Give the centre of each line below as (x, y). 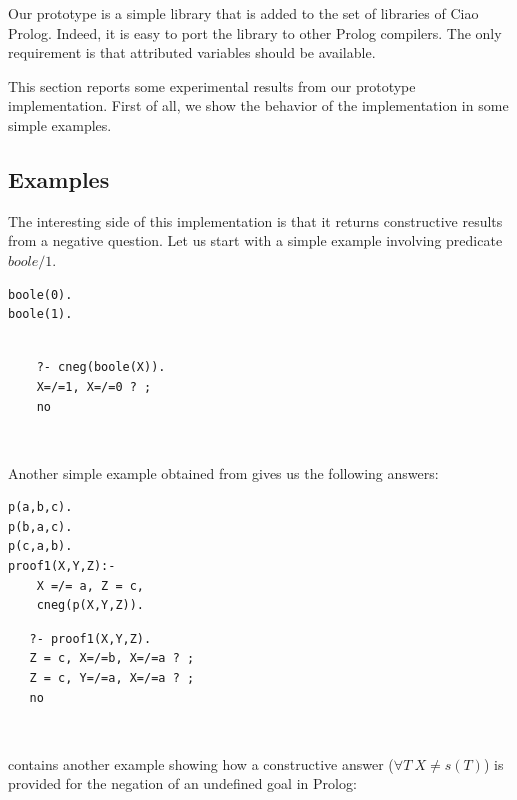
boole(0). (40, 294)
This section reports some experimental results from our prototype (212, 85)
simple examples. (60, 124)
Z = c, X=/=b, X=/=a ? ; (112, 658)
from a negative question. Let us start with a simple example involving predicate (255, 240)
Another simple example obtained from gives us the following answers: (223, 472)
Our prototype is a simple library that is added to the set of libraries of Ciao (243, 13)
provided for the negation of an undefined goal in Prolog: (182, 783)
